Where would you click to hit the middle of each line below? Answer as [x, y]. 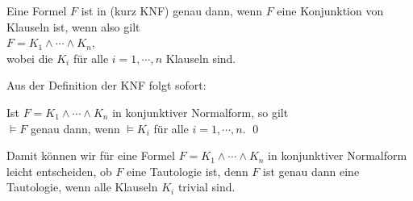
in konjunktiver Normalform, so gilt [200, 112]
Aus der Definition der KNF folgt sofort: [106, 85]
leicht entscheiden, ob [59, 171]
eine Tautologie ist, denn [188, 171]
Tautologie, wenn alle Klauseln [82, 187]
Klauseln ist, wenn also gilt [73, 26]
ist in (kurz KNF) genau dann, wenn [172, 10]
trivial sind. [206, 187]
